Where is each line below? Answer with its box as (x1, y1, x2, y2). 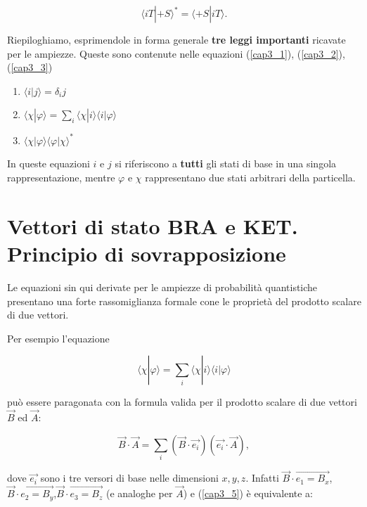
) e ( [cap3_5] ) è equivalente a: (183, 486, 313, 501)
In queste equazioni (7, 156, 90, 171)
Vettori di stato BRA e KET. (7, 211, 298, 240)
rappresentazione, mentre (7, 170, 115, 185)
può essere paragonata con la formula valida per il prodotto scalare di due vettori (7, 394, 357, 409)
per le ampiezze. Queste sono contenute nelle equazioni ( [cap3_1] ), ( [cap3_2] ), (7, 46, 345, 60)
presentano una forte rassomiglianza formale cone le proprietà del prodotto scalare (7, 293, 361, 308)
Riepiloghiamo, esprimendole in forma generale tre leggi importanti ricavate (7, 32, 346, 46)
